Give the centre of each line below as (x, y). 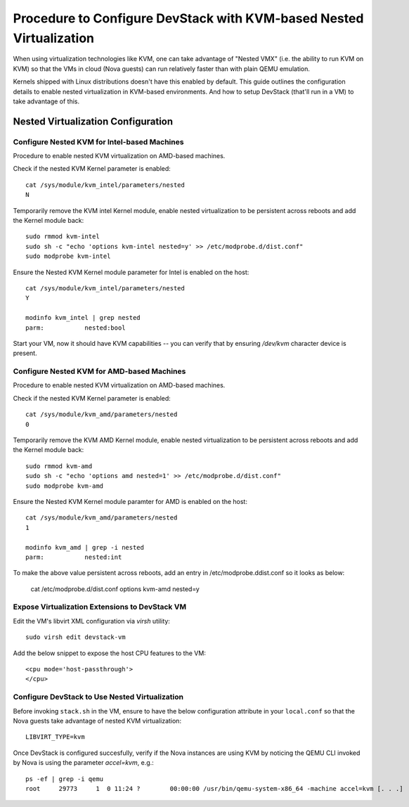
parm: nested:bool (76, 328)
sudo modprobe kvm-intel (68, 256)
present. (25, 353)
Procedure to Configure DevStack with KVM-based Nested (188, 18)
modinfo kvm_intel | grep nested (83, 318)
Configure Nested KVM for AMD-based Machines (99, 371)
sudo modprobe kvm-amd (65, 486)
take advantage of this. (46, 101)
